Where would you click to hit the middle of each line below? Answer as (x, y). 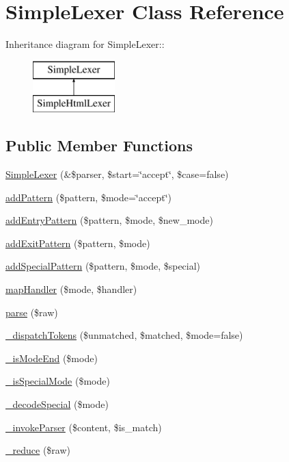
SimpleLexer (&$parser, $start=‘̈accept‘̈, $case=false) (117, 174)
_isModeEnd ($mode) (52, 358)
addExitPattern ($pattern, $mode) (78, 243)
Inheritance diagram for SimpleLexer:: (85, 44)
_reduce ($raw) (38, 450)
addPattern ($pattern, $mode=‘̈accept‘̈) (88, 197)
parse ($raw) (32, 312)
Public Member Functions (99, 145)
